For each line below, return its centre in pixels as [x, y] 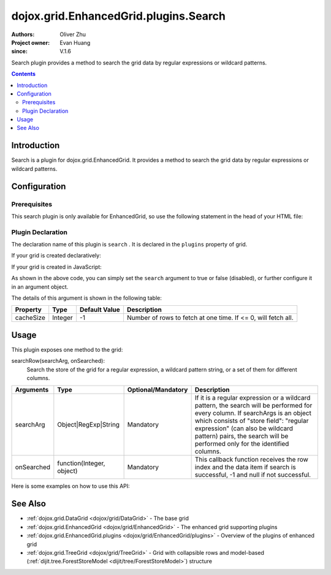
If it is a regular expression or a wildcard [253, 398]
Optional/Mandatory [158, 390]
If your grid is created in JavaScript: [57, 267]
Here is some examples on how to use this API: [70, 486]
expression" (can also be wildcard [244, 428]
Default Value [100, 310]
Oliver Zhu [73, 34]
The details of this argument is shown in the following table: [86, 298]
